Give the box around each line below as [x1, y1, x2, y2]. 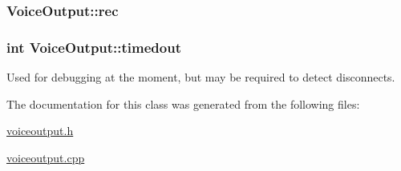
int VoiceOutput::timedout [6, 37, 181, 57]
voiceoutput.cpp [6, 149, 85, 165]
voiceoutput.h [6, 122, 74, 139]
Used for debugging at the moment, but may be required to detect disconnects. [6, 69, 395, 85]
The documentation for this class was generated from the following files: [6, 95, 360, 112]
